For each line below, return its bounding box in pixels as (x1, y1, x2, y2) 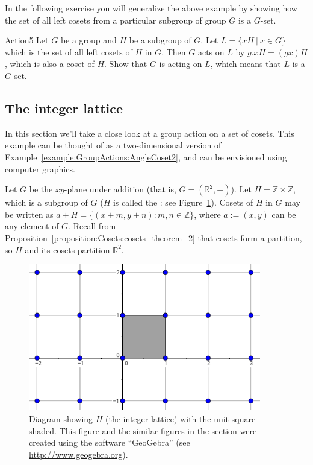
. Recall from (68, 220, 116, 232)
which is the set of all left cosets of (5, 45, 132, 58)
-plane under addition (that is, (64, 183, 176, 195)
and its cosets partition (25, 243, 110, 256)
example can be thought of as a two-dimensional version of (5, 139, 222, 151)
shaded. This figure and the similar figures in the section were (29, 424, 257, 437)
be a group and (60, 34, 117, 46)
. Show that (104, 57, 147, 70)
